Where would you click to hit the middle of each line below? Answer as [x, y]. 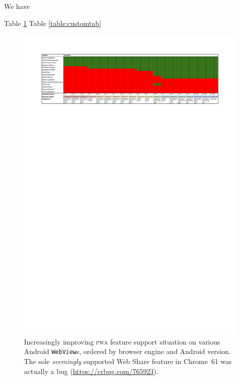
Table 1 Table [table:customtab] [53, 23]
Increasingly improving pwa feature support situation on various [122, 341]
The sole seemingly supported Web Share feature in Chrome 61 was [128, 361]
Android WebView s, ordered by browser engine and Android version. [127, 351]
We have [17, 6]
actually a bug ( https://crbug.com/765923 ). [91, 371]
